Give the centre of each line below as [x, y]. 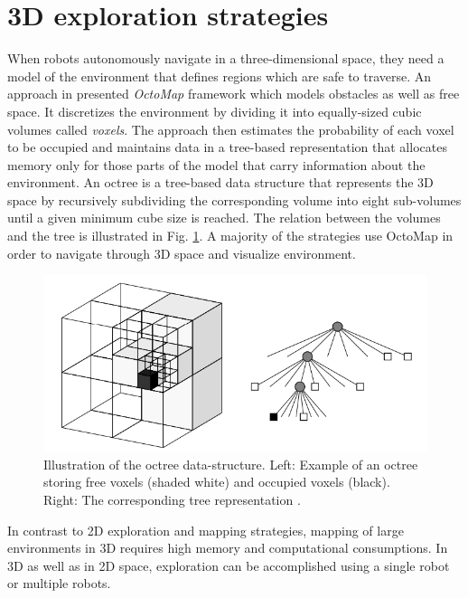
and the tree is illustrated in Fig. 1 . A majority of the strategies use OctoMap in [230, 236]
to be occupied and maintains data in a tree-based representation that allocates [227, 147]
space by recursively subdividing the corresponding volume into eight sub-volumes [234, 199]
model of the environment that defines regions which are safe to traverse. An [220, 76]
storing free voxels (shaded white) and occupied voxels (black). [217, 482]
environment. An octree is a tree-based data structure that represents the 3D [220, 182]
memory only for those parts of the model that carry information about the [216, 164]
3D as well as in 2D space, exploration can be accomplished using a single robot [229, 565]
